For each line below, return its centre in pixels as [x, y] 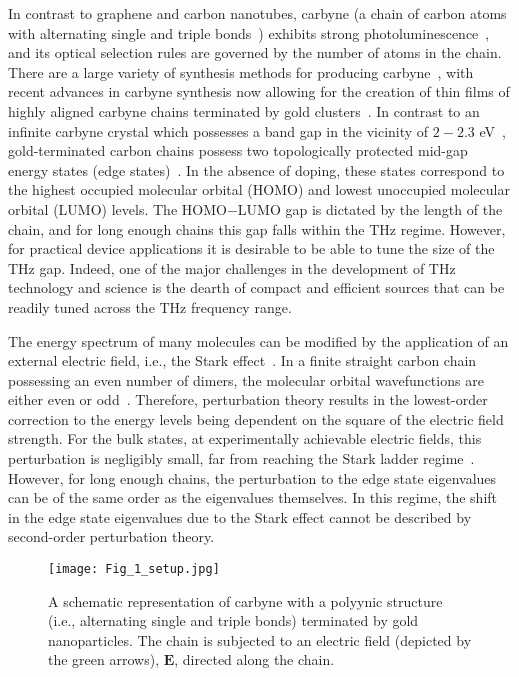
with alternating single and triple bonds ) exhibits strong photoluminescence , [249, 32]
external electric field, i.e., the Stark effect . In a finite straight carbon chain [242, 360]
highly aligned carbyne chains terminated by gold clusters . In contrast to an [244, 110]
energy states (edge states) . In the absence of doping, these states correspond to [256, 169]
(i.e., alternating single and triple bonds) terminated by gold [233, 620]
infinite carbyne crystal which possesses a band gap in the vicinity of [218, 130]
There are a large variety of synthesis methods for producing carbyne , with [241, 71]
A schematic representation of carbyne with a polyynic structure [245, 600]
